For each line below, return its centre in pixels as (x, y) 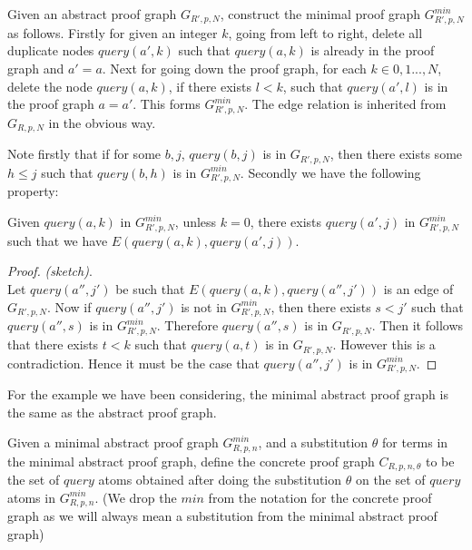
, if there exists (210, 86)
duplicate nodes (51, 50)
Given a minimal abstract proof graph (113, 442)
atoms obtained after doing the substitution (220, 480)
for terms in (415, 442)
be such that (150, 289)
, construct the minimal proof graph (320, 14)
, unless (196, 222)
